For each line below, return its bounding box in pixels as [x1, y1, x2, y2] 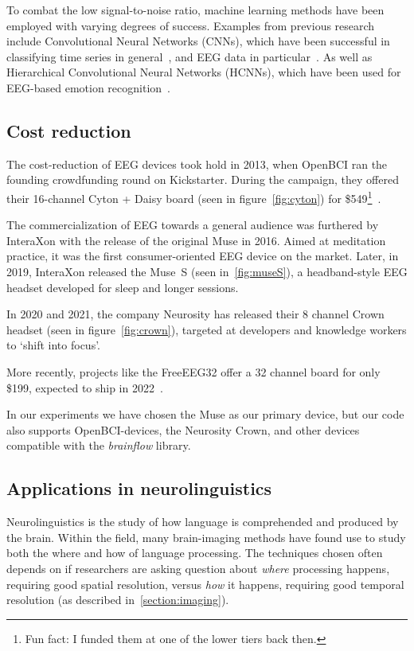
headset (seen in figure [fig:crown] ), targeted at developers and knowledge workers [6, 321, 407, 337]
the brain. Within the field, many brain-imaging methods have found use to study [6, 528, 406, 545]
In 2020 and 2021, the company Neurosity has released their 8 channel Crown [6, 306, 385, 322]
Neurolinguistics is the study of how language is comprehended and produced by [6, 513, 399, 530]
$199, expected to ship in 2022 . [6, 379, 163, 396]
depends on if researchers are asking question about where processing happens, [6, 559, 390, 576]
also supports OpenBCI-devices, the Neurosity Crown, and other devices [6, 421, 360, 438]
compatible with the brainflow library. [6, 437, 191, 454]
